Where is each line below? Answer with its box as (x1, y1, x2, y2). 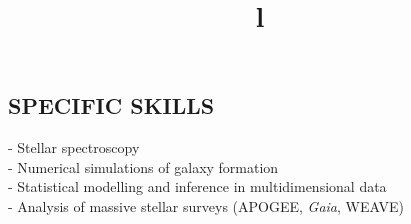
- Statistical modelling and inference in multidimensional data (8, 176, 387, 197)
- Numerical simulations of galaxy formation (8, 156, 279, 177)
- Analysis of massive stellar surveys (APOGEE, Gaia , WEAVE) (8, 195, 404, 216)
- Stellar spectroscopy (8, 137, 140, 158)
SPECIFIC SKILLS (8, 90, 215, 121)
